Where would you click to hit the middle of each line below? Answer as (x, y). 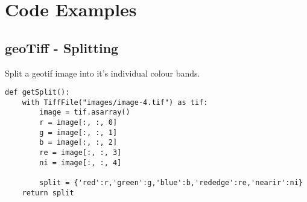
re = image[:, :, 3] (81, 153)
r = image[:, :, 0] (78, 123)
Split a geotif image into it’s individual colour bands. (103, 73)
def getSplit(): (37, 93)
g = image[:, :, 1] (78, 132)
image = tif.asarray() (85, 112)
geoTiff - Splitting (62, 47)
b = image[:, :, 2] (78, 143)
